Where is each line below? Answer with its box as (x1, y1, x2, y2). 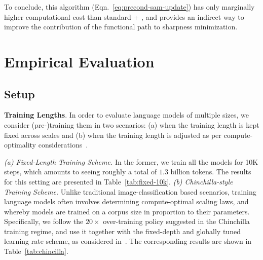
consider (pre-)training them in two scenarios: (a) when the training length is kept (4, 119, 259, 130)
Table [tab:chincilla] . (4, 246, 68, 256)
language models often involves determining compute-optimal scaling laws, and (4, 196, 249, 207)
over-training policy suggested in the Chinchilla (103, 216, 250, 227)
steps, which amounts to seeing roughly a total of (4, 166, 157, 177)
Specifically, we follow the (4, 216, 84, 227)
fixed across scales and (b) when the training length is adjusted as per (4, 129, 221, 140)
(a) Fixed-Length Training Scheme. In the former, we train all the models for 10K (4, 156, 258, 167)
